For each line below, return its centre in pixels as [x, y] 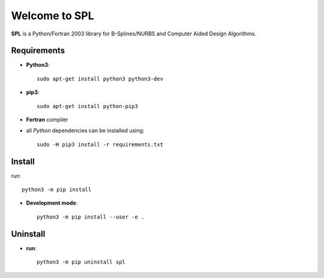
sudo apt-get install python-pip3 [87, 106]
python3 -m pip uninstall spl [81, 262]
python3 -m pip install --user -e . [91, 217]
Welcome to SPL [52, 16]
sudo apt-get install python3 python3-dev [100, 79]
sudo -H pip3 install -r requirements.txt [100, 144]
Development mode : [52, 203]
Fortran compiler [47, 119]
